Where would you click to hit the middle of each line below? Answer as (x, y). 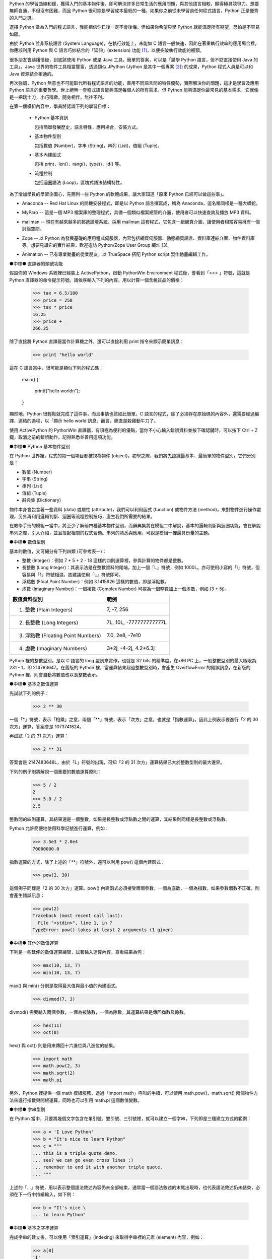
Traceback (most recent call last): (78, 916)
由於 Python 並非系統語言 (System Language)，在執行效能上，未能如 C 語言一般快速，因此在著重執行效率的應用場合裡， (134, 43)
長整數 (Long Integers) (52, 622)
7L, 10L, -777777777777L (137, 622)
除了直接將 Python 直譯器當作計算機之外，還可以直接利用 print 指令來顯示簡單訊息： (97, 341)
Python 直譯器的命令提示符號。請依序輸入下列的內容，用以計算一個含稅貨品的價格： (97, 280)
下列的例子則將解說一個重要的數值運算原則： (56, 772)
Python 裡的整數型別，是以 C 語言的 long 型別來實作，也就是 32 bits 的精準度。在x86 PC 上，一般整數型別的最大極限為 (133, 660)
